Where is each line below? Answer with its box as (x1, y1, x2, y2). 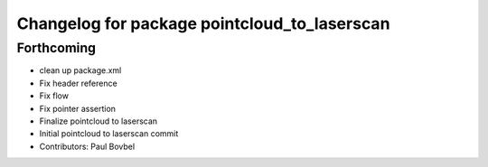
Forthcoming (16, 40, 97, 56)
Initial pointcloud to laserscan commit (39, 128, 179, 139)
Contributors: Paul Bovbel (39, 141, 136, 152)
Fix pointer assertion (39, 103, 117, 114)
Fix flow (39, 90, 70, 101)
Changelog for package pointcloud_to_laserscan (16, 14, 390, 33)
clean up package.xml (39, 65, 122, 76)
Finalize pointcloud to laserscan (39, 116, 158, 126)
